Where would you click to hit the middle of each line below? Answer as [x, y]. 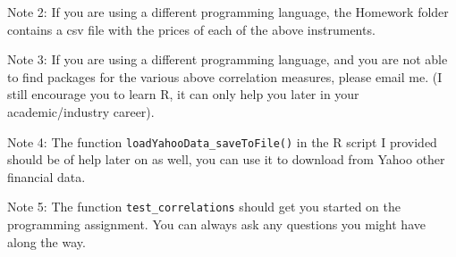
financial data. [46, 176]
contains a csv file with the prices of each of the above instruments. [191, 29]
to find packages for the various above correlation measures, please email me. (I [225, 76]
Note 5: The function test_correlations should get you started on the [204, 207]
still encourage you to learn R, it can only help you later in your [183, 94]
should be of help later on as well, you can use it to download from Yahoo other [226, 159]
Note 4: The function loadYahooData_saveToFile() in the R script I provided [222, 141]
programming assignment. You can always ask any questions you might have [216, 224]
